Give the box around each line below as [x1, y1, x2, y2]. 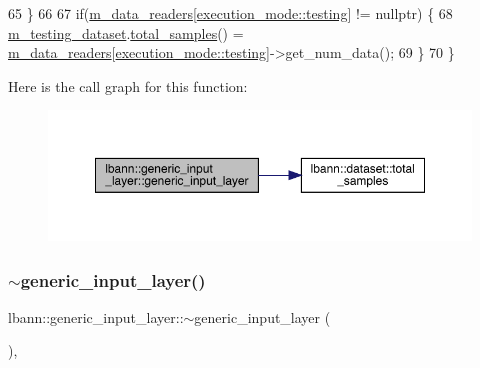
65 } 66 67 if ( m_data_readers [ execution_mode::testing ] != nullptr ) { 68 [8, 3, 453, 23]
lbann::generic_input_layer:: [8, 306, 184, 327]
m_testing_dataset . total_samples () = [8, 22, 244, 43]
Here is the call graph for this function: [8, 75, 248, 96]
